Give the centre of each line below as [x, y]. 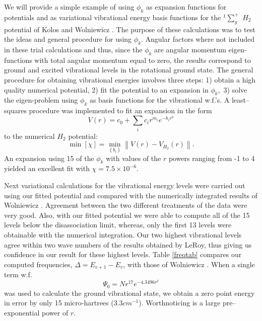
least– [241, 100]
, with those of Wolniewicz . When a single [189, 264]
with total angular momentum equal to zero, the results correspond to [143, 60]
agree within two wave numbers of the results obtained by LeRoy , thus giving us [128, 244]
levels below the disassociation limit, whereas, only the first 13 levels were [118, 225]
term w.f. [18, 274]
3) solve [235, 89]
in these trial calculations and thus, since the [73, 49]
